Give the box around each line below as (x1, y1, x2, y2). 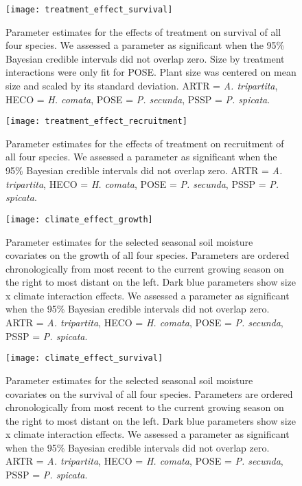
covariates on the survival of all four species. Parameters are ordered (5, 386, 293, 401)
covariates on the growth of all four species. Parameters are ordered (5, 248, 290, 262)
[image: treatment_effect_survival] (5, 5, 173, 14)
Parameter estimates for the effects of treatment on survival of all (5, 24, 281, 39)
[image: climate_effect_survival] (5, 353, 163, 363)
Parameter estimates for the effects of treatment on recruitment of (5, 136, 284, 150)
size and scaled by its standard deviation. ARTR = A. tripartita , (5, 78, 278, 93)
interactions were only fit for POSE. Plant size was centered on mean (5, 65, 297, 79)
